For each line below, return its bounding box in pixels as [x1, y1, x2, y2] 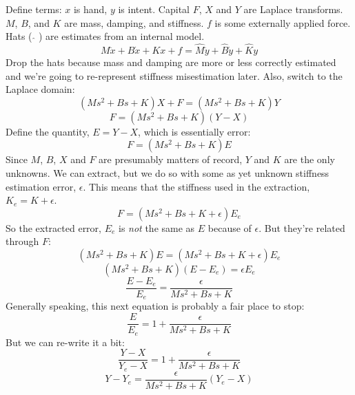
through [6, 234, 39, 248]
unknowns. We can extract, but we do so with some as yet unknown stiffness [6, 165, 329, 180]
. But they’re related [258, 220, 345, 235]
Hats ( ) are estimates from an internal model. [6, 29, 205, 43]
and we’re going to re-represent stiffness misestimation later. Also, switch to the [6, 68, 343, 83]
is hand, [73, 2, 108, 16]
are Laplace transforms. [243, 2, 343, 16]
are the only [284, 152, 335, 167]
